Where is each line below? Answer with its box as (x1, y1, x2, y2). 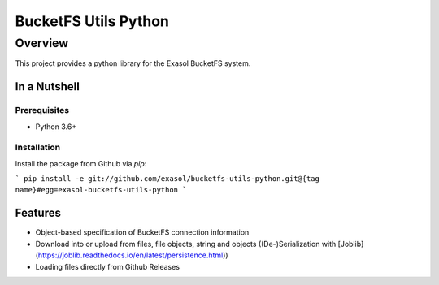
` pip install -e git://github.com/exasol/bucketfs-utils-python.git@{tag (15, 175, 320, 184)
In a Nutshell (15, 80, 80, 93)
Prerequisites (15, 105, 69, 116)
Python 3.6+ (35, 122, 77, 132)
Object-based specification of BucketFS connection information (35, 227, 250, 237)
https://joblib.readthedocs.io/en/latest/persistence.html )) (37, 250, 228, 260)
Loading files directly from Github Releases (35, 261, 180, 271)
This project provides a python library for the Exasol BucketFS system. (15, 58, 251, 68)
